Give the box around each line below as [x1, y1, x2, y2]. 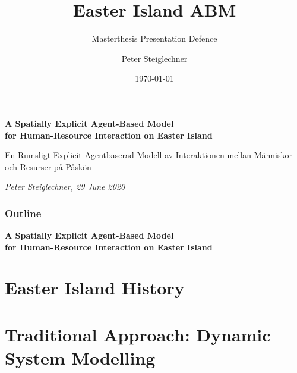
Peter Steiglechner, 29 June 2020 [5, 180, 125, 193]
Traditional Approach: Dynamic [5, 322, 271, 346]
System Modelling [5, 346, 156, 370]
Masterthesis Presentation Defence [91, 32, 217, 45]
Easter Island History [5, 275, 185, 300]
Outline [5, 205, 42, 220]
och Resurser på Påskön [5, 160, 91, 173]
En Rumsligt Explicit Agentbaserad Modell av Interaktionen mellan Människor [5, 149, 292, 161]
